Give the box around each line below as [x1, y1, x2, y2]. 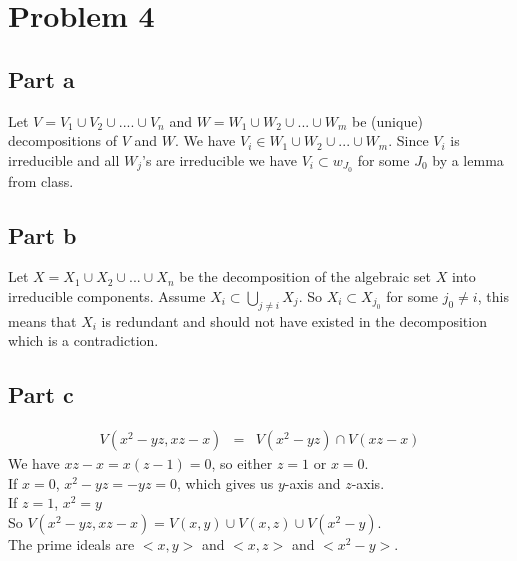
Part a [8, 63, 75, 94]
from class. [8, 170, 74, 191]
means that [8, 310, 77, 331]
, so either [211, 453, 273, 474]
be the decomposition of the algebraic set [179, 266, 432, 287]
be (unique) [352, 110, 423, 131]
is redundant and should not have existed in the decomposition [101, 310, 487, 331]
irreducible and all [8, 149, 120, 170]
